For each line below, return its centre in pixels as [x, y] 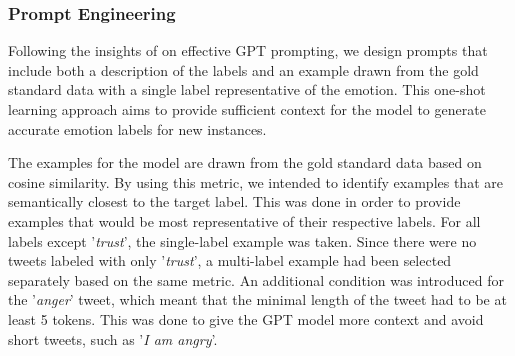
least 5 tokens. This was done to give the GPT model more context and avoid [246, 318]
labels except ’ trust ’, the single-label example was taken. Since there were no [242, 240]
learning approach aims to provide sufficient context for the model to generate [247, 109]
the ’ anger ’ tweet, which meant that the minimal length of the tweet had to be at [257, 299]
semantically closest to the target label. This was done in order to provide [234, 201]
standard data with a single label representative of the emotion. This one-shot [247, 89]
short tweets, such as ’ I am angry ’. [113, 338]
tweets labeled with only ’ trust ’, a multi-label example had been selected [230, 260]
